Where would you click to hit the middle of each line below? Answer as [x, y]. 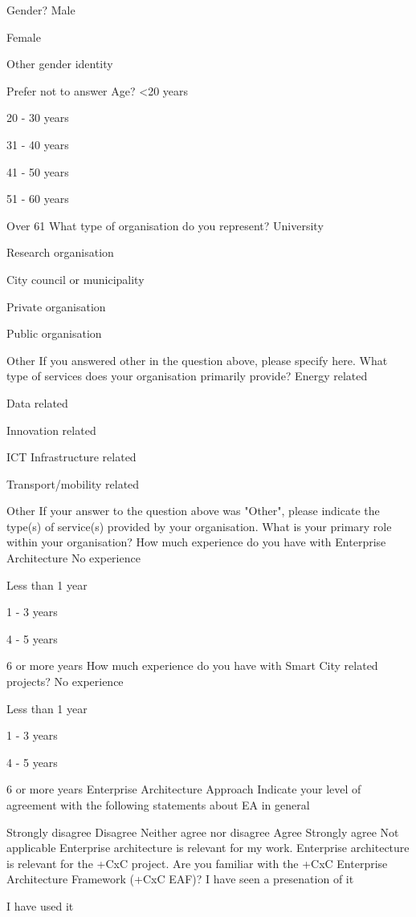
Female [24, 37]
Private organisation [56, 306]
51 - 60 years [38, 199]
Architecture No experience [73, 558]
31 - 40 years [38, 144]
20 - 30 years [38, 118]
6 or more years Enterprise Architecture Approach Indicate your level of [184, 789]
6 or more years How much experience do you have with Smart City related [192, 665]
